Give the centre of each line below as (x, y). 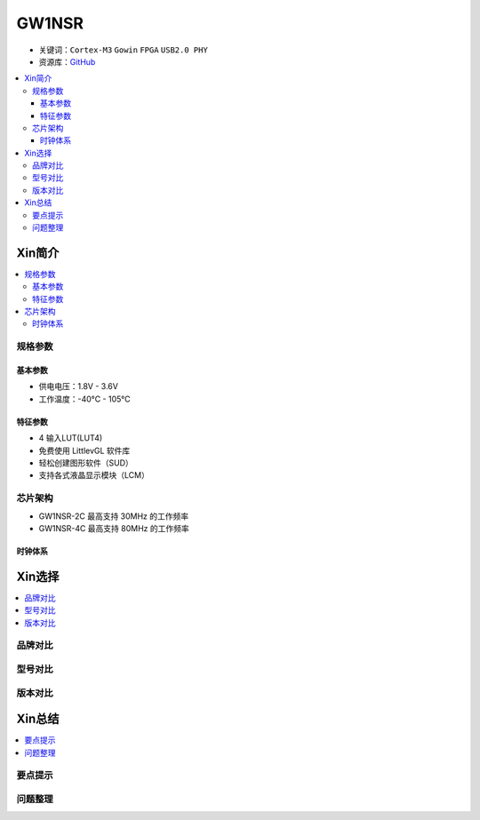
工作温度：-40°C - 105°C (84, 399)
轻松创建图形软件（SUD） (86, 463)
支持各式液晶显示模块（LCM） (94, 475)
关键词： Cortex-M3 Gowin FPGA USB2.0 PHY (123, 50)
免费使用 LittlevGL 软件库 (84, 450)
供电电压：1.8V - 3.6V (79, 386)
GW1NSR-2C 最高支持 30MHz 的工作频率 (114, 516)
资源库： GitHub (67, 61)
